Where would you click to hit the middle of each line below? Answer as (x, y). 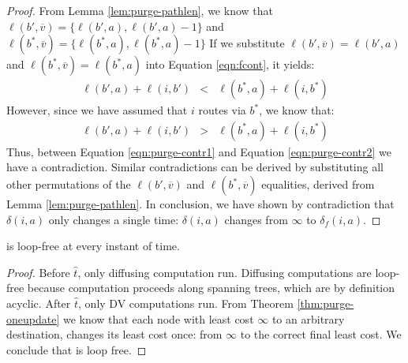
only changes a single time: (114, 219)
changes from (256, 219)
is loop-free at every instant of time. (93, 246)
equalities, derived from (318, 184)
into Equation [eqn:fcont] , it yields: (230, 64)
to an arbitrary (308, 318)
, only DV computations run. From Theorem (186, 303)
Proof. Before (38, 272)
